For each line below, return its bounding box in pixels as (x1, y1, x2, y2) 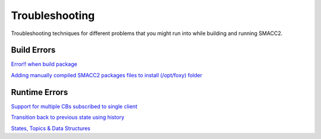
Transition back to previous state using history (11, 113, 125, 121)
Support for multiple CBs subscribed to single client (11, 103, 138, 110)
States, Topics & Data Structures (11, 125, 91, 132)
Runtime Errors (11, 87, 68, 97)
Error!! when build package (11, 61, 77, 68)
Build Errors (11, 45, 56, 55)
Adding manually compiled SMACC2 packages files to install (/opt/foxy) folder (11, 71, 203, 78)
